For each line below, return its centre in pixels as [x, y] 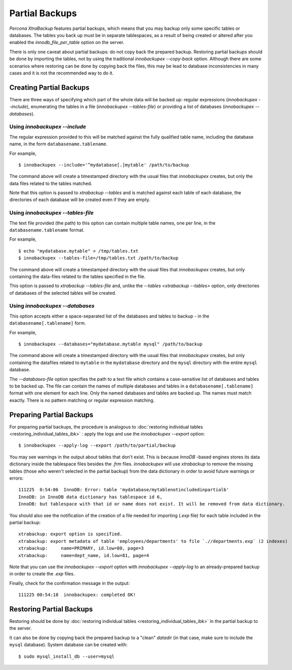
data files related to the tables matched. [51, 183]
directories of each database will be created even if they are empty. [80, 200]
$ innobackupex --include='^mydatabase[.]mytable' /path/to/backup [104, 165]
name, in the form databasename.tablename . [58, 144]
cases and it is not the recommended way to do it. [61, 73]
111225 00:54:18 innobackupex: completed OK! [77, 595]
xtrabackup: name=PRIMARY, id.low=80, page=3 [81, 548]
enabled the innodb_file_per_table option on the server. [67, 43]
